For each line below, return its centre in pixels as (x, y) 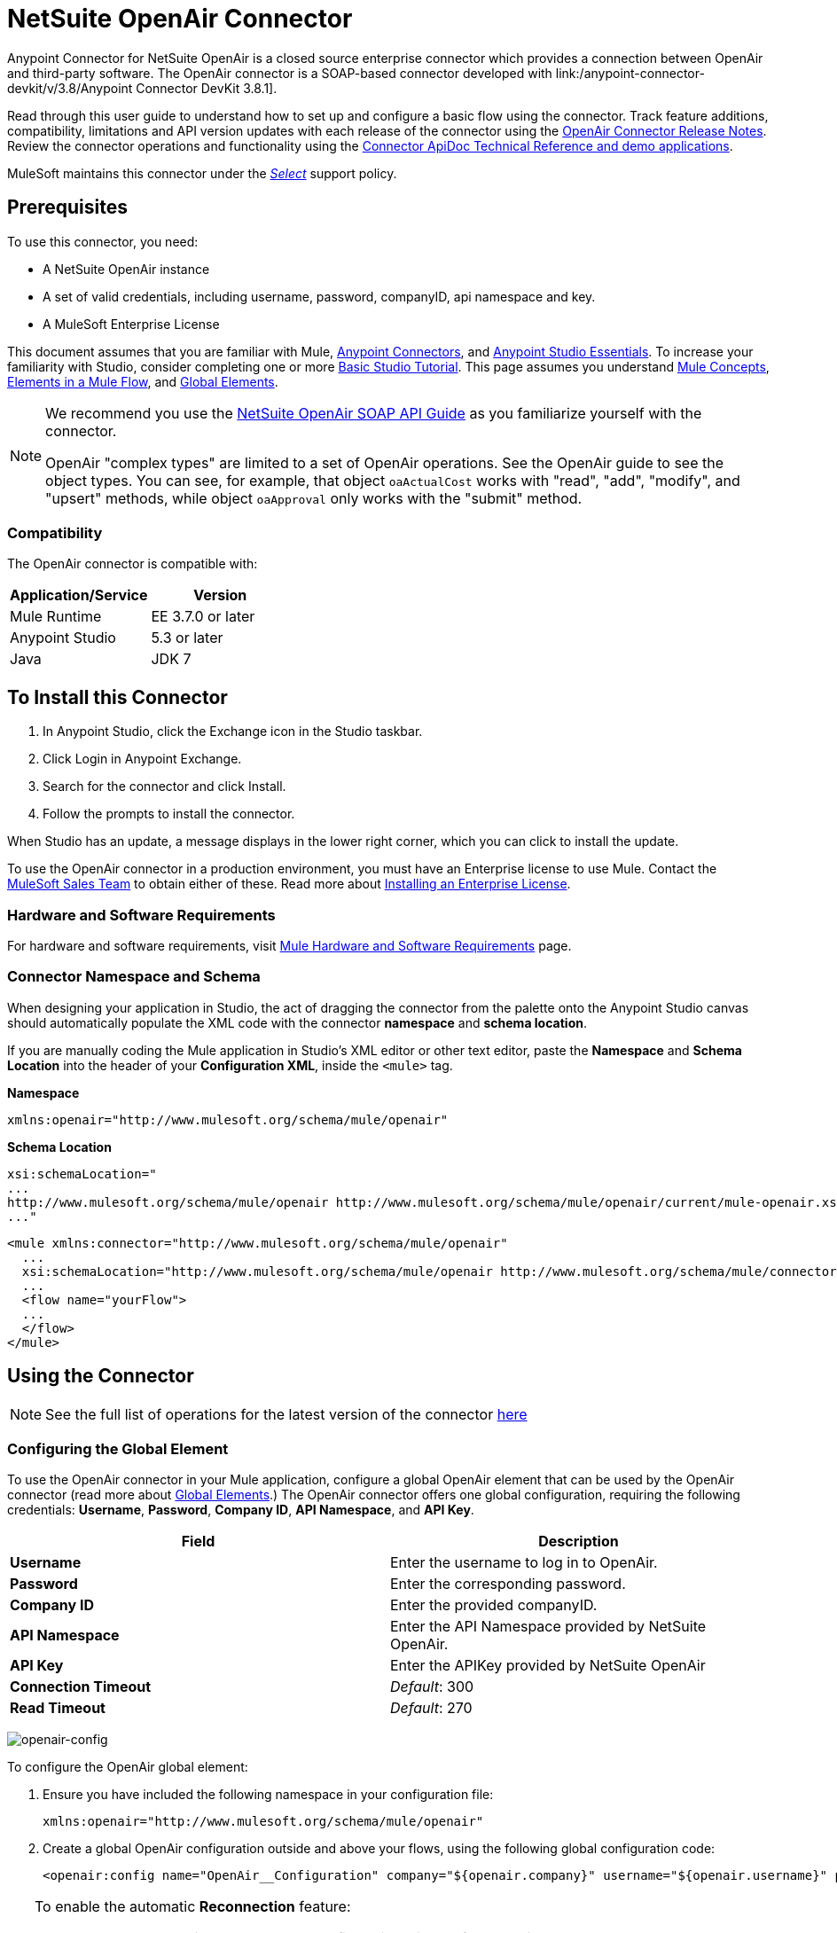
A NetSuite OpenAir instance (126, 269)
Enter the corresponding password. (508, 1584)
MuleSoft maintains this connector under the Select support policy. (202, 173)
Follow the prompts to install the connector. (169, 814)
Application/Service (79, 595)
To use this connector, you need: (103, 241)
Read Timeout (58, 1708)
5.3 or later (187, 638)
